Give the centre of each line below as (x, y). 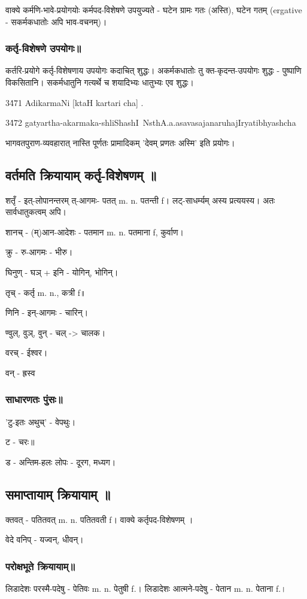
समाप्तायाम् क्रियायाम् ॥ (58, 494)
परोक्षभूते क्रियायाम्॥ (40, 566)
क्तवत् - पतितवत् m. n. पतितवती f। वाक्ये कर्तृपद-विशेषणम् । (99, 519)
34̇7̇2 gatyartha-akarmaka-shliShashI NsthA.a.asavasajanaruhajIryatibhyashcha (151, 122)
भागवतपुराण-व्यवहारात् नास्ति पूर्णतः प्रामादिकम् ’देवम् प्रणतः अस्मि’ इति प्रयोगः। (120, 142)
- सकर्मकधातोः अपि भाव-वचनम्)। (56, 21)
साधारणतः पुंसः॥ (34, 399)
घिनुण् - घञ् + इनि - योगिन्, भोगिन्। (62, 272)
